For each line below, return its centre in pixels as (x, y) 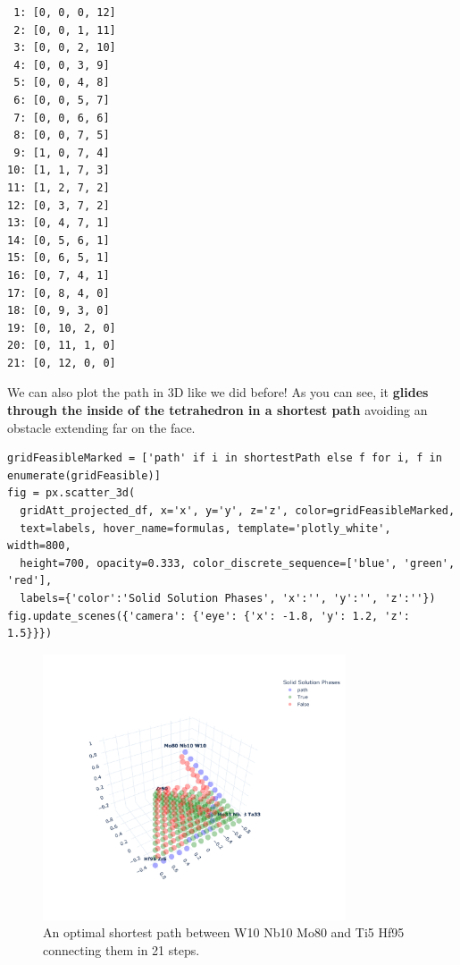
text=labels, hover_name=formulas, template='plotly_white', (205, 528)
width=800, (39, 546)
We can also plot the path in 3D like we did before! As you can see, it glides (218, 392)
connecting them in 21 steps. (121, 949)
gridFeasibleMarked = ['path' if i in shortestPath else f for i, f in (225, 458)
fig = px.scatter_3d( (71, 493)
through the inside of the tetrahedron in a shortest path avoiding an (217, 410)
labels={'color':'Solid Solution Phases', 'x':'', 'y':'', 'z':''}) (228, 598)
